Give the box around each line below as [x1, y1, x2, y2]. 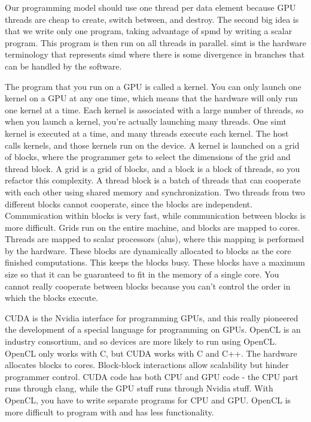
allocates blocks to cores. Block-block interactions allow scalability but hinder [5, 358, 289, 371]
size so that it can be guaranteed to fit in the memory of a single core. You [5, 268, 279, 281]
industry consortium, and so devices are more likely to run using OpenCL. [5, 335, 278, 348]
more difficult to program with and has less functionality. [5, 405, 214, 418]
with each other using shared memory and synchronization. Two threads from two [5, 185, 305, 198]
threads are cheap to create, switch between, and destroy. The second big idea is [5, 13, 299, 25]
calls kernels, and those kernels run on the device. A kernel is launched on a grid [5, 138, 300, 151]
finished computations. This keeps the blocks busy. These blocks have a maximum [5, 256, 305, 269]
